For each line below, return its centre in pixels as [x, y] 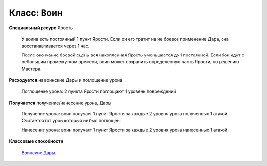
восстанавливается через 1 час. [55, 46]
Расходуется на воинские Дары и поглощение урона [66, 80]
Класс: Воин [36, 13]
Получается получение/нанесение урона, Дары [60, 103]
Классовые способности [36, 141]
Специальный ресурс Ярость [41, 28]
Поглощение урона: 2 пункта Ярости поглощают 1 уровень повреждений [99, 91]
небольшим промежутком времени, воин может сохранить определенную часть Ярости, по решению [130, 62]
